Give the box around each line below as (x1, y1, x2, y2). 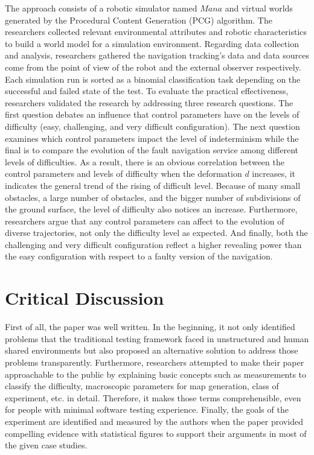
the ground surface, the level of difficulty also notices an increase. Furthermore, (5, 203, 298, 215)
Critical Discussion (5, 285, 164, 310)
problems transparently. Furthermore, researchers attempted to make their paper (5, 355, 304, 368)
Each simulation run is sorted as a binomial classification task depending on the (5, 72, 301, 85)
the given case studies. (5, 439, 88, 451)
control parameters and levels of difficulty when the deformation (5, 167, 242, 180)
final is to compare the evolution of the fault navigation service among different (5, 144, 298, 156)
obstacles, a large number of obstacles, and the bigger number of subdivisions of (5, 191, 301, 203)
